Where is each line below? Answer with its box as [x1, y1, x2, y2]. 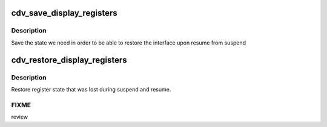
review [11, 113, 28, 120]
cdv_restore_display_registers [11, 55, 127, 65]
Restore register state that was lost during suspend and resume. [11, 85, 171, 93]
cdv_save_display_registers [11, 8, 117, 18]
